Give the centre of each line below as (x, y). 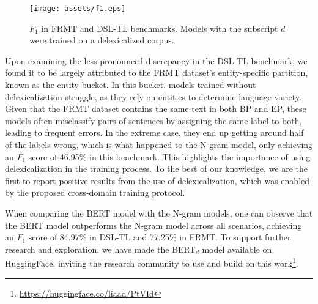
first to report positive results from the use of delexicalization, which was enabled (157, 180)
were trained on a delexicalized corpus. (102, 40)
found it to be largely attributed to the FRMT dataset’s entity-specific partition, (157, 72)
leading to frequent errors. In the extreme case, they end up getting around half (154, 132)
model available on (237, 249)
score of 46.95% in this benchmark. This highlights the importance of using (169, 156)
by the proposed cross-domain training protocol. (95, 192)
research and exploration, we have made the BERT (100, 249)
